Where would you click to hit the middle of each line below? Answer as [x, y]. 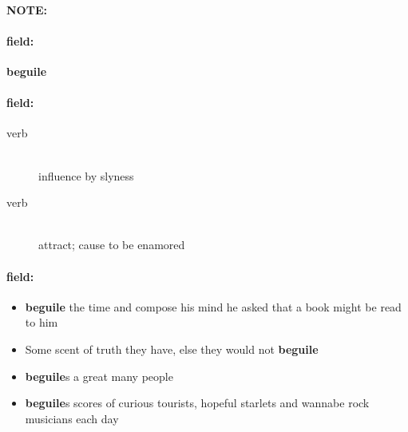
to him [42, 322]
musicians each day [72, 418]
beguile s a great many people [99, 376]
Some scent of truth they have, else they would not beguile [172, 349]
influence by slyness [86, 175]
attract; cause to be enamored [112, 245]
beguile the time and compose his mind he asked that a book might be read [213, 306]
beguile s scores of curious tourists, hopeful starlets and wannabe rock [197, 403]
